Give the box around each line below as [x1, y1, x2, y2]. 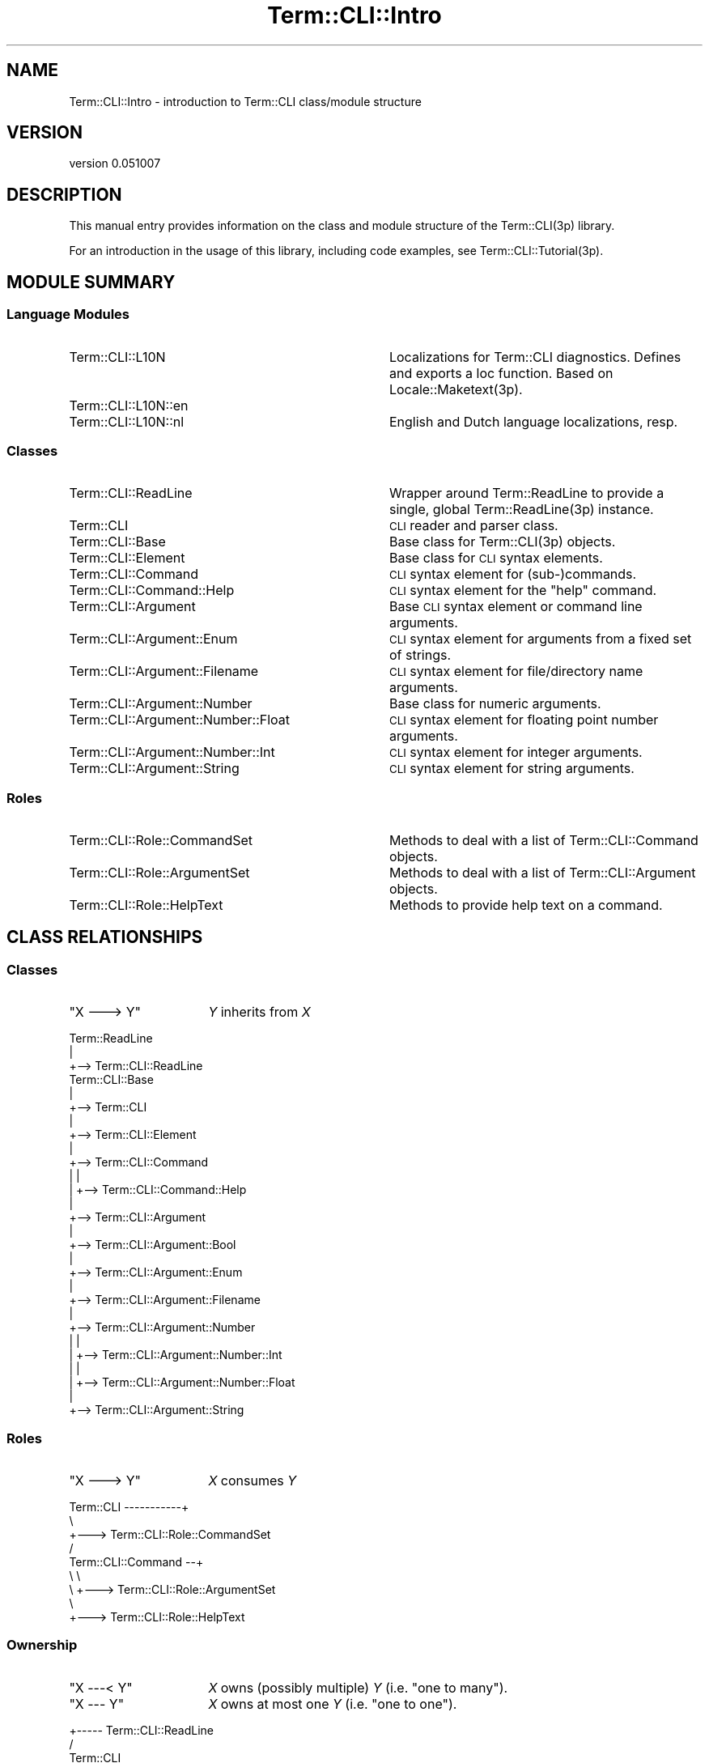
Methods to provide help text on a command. [388, 897, 663, 913]
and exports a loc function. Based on [388, 364, 613, 381]
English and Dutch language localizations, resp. [388, 413, 678, 430]
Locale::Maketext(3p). [388, 380, 523, 397]
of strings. [388, 647, 452, 664]
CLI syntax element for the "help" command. [388, 582, 657, 599]
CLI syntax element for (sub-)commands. [388, 566, 637, 583]
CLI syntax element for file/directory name [388, 663, 643, 680]
